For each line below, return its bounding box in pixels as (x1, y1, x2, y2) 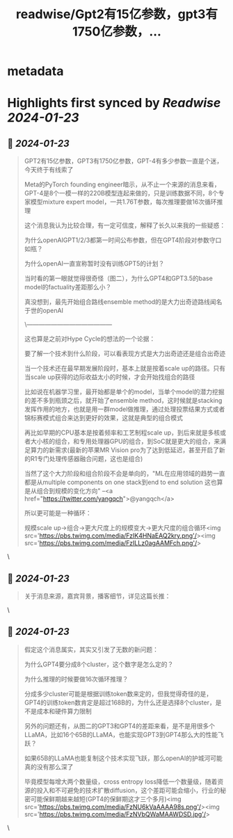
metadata (7, 63, 64, 79)
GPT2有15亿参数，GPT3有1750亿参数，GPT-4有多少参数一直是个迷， (24, 157, 223, 166)
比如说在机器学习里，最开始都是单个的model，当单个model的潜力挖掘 (24, 387, 225, 396)
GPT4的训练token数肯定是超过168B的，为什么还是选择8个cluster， (24, 698, 216, 707)
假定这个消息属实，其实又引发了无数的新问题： (24, 645, 159, 654)
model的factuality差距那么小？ (24, 283, 112, 291)
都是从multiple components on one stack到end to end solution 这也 (24, 478, 217, 487)
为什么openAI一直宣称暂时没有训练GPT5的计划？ (24, 259, 165, 268)
